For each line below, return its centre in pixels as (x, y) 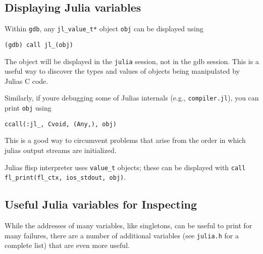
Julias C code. (27, 81)
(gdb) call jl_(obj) (39, 45)
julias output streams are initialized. (61, 150)
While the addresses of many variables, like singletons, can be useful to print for (128, 225)
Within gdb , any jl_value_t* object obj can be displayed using (104, 29)
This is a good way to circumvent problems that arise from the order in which (125, 140)
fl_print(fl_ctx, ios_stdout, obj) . (65, 177)
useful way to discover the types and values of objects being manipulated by (122, 71)
